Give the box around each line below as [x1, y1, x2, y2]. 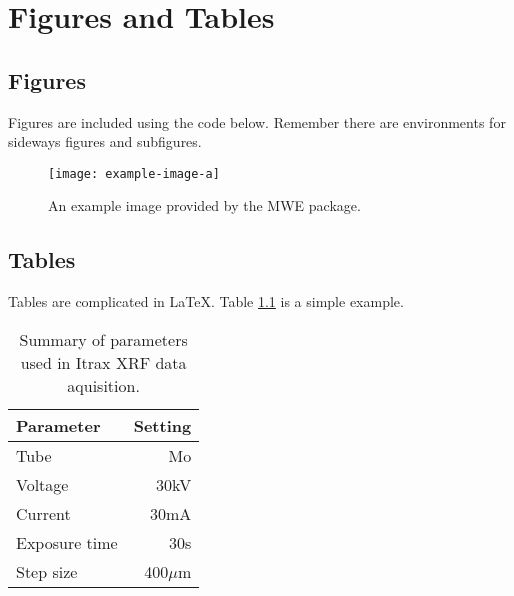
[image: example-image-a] [48, 166, 220, 181]
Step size [16, 559, 78, 583]
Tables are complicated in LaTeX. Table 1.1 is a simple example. [8, 291, 404, 312]
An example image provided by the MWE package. [48, 195, 361, 216]
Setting [133, 413, 192, 437]
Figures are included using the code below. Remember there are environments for [8, 111, 506, 132]
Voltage [16, 472, 69, 496]
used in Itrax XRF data [20, 350, 187, 374]
